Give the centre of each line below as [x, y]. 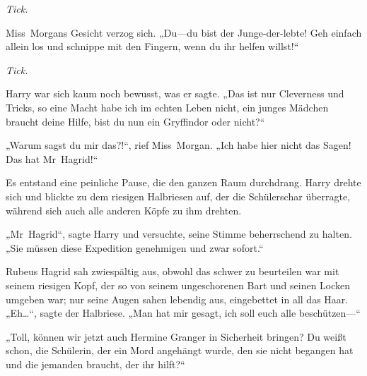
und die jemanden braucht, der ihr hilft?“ [95, 364]
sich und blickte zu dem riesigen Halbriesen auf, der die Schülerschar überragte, [178, 196]
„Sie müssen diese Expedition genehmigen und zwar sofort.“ [135, 247]
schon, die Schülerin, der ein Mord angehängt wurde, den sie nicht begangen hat [180, 350]
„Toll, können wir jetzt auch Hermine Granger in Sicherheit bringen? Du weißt [176, 336]
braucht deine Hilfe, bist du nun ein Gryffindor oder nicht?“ [135, 121]
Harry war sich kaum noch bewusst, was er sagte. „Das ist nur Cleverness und [175, 93]
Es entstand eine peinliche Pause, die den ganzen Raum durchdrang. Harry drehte [183, 182]
